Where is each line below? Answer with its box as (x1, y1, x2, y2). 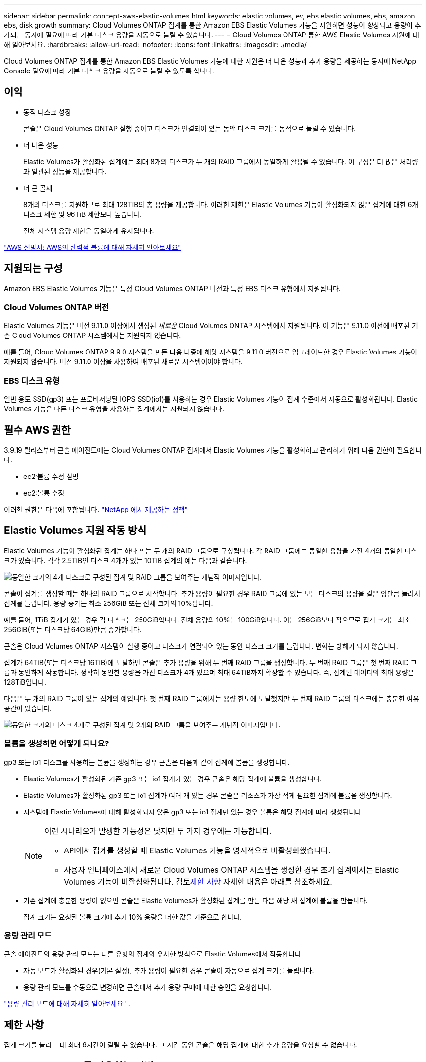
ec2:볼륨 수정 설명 (23, 472, 79, 481)
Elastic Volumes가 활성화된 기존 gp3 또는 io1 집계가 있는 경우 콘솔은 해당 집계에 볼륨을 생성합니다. (23, 774, 322, 783)
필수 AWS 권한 (4, 424, 71, 436)
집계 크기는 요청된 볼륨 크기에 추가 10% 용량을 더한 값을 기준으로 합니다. (23, 912, 242, 921)
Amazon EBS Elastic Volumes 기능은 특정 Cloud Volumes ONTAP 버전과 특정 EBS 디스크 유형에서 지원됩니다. (4, 284, 341, 293)
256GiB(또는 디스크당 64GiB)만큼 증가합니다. (4, 625, 142, 634)
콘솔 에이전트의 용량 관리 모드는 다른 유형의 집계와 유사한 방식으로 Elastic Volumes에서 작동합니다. (4, 950, 303, 958)
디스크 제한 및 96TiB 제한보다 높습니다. (23, 210, 142, 218)
